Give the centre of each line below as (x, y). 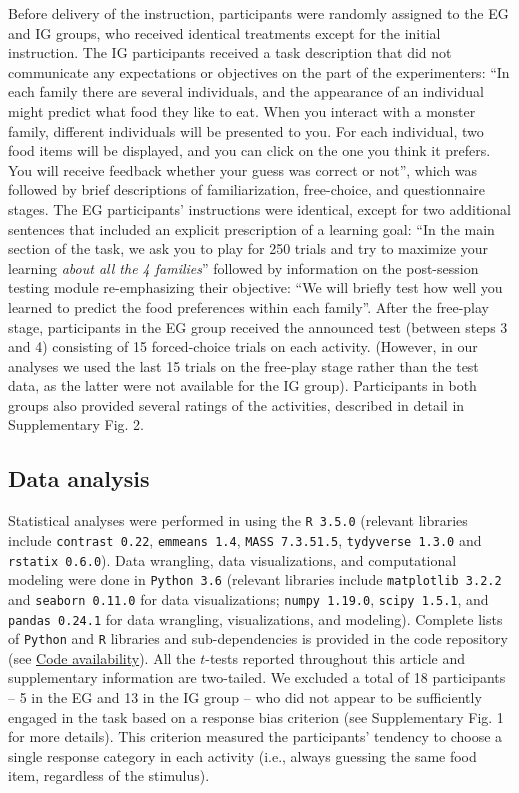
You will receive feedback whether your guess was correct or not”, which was (243, 169)
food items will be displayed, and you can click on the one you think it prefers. (249, 150)
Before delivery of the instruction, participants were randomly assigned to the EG (258, 13)
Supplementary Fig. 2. (76, 424)
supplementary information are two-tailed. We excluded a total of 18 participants (257, 677)
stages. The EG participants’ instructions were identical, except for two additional (259, 208)
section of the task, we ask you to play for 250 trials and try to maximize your (248, 248)
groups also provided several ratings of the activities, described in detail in (236, 404)
